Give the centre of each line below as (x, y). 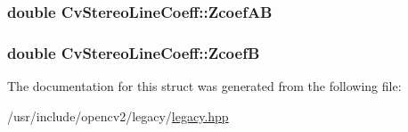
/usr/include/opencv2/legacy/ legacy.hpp (118, 115)
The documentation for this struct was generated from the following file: (204, 86)
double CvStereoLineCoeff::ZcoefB (134, 52)
